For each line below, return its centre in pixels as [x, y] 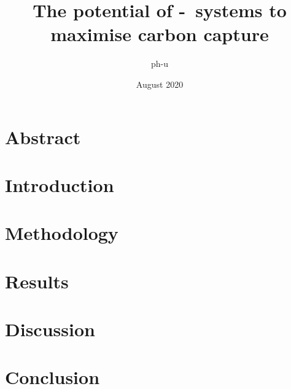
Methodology [62, 233]
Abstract [43, 137]
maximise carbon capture [160, 34]
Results [37, 281]
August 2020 [160, 84]
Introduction [60, 184]
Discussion [50, 329]
